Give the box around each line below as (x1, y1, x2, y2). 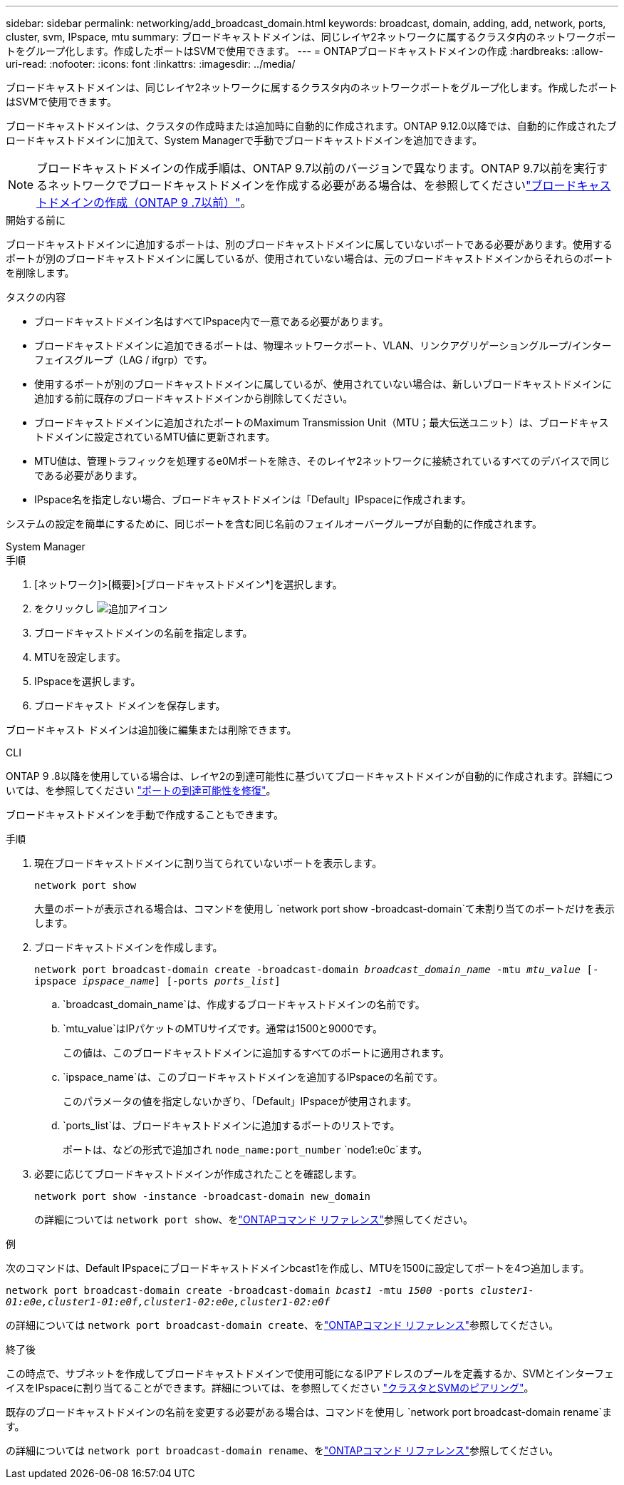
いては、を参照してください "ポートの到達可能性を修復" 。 (6, 784, 276, 796)
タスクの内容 (6, 291, 66, 303)
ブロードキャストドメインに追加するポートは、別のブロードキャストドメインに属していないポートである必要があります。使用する (6, 238, 613, 250)
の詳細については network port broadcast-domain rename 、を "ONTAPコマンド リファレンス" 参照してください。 (6, 1444, 559, 1456)
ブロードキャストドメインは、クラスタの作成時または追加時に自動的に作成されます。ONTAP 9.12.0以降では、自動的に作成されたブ (6, 120, 617, 132)
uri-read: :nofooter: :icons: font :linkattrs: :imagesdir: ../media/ (6, 58, 296, 70)
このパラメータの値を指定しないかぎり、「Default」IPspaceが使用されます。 (63, 1095, 417, 1107)
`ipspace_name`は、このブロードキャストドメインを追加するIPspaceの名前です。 (63, 1071, 443, 1083)
